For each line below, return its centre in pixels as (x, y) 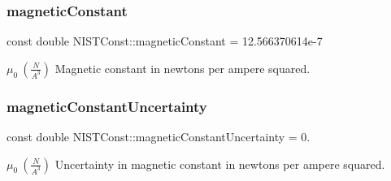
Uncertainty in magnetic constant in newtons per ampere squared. (220, 164)
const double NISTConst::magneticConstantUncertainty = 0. (159, 137)
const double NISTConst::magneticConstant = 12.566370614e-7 (165, 41)
